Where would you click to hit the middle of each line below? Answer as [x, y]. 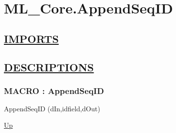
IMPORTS [32, 38]
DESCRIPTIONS [49, 67]
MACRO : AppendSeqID [54, 90]
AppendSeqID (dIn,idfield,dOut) [52, 109]
